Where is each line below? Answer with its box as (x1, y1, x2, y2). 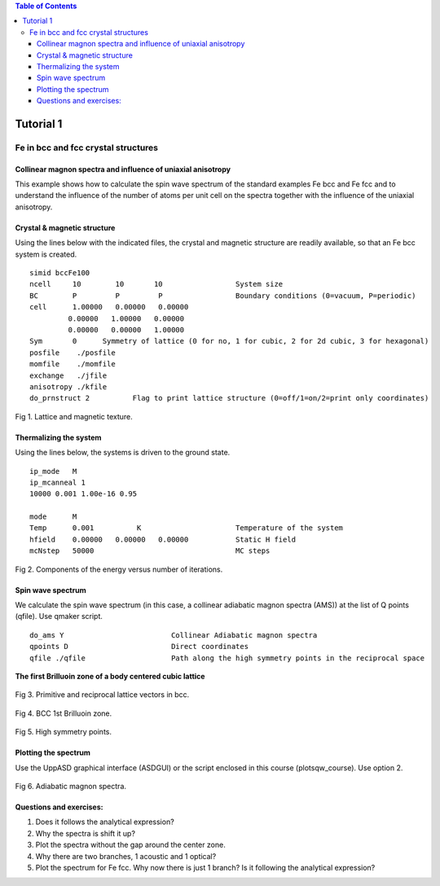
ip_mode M (29, 467, 77, 476)
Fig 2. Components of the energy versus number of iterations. (15, 564, 223, 574)
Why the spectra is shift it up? (35, 828, 136, 838)
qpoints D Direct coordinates (29, 642, 249, 651)
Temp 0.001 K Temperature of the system (29, 524, 344, 533)
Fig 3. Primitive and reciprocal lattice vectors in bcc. (15, 690, 190, 700)
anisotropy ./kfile (29, 382, 108, 391)
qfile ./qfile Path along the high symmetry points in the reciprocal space (29, 653, 425, 663)
